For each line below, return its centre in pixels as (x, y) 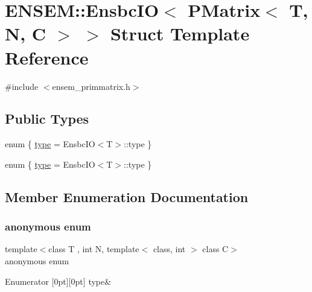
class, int (169, 249)
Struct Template (180, 33)
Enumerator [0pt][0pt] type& (58, 281)
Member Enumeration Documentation (127, 196)
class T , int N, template (94, 249)
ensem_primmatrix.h (91, 86)
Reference (47, 57)
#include (22, 86)
